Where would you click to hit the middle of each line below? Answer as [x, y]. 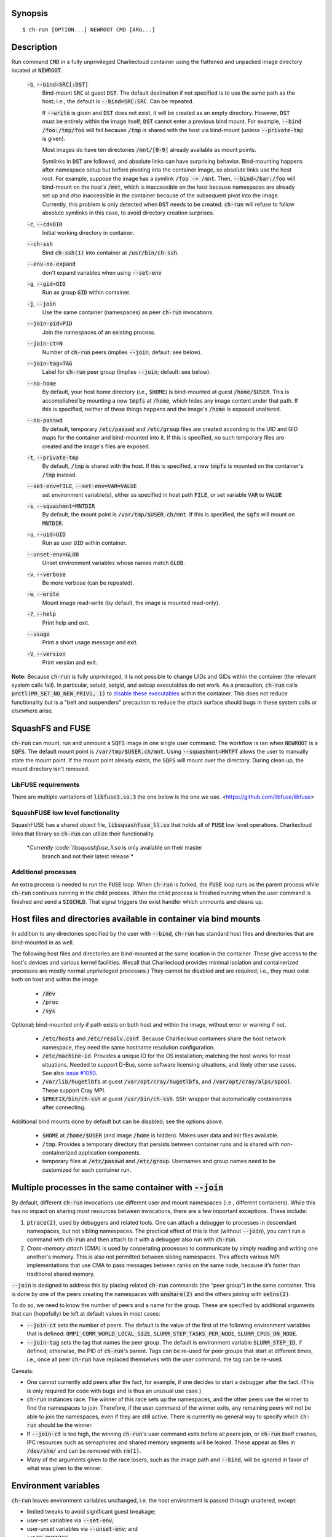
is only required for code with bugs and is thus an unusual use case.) [114, 1391]
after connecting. [64, 1107]
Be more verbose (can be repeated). [88, 583]
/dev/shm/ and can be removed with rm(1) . [84, 1451]
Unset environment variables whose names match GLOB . [113, 563]
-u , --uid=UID [46, 534]
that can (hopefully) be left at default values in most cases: [86, 1314]
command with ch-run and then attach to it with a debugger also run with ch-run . [132, 1239]
